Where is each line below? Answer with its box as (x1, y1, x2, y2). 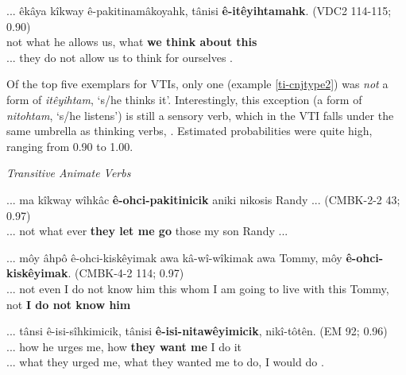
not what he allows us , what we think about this (6, 33, 257, 50)
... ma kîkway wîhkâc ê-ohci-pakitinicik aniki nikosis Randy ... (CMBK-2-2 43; (6, 191, 400, 207)
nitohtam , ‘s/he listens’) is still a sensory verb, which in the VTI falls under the (6, 106, 394, 123)
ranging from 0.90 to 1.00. (6, 137, 133, 154)
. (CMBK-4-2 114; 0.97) (68, 265, 184, 281)
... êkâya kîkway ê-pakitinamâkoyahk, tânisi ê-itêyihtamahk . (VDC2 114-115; (6, 2, 392, 18)
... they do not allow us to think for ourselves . (6, 48, 233, 65)
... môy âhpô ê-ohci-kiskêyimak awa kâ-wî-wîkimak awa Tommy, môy (6, 249, 342, 265)
